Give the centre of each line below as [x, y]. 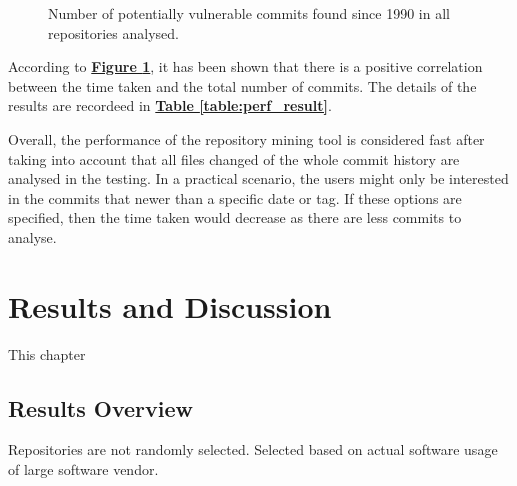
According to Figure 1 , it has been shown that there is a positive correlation [245, 66]
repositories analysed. [113, 32]
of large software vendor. [83, 469]
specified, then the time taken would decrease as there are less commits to [235, 217]
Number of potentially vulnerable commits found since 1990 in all [249, 13]
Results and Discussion [170, 305]
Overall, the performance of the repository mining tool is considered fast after [246, 138]
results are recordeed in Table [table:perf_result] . [170, 105]
